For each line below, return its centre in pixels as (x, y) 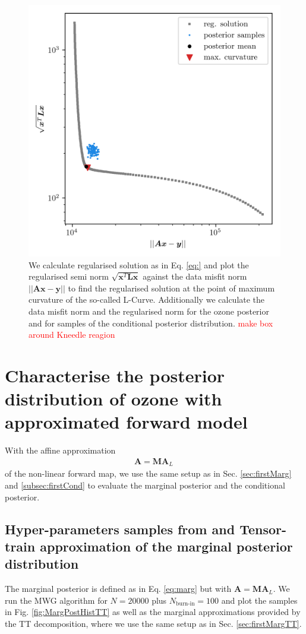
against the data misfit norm (195, 276)
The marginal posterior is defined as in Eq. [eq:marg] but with (118, 589)
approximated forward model (126, 422)
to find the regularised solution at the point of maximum (171, 288)
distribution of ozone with (113, 399)
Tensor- (263, 529)
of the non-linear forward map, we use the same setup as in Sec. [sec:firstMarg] (148, 473)
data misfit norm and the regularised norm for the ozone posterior (149, 311)
